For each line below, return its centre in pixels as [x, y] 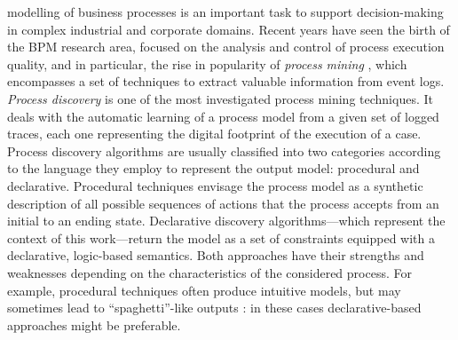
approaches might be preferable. [94, 324]
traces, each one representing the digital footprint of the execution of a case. [214, 134]
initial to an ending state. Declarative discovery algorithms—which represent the [226, 221]
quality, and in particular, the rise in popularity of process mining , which [207, 63]
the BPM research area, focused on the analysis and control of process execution [226, 47]
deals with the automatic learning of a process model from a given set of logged [223, 116]
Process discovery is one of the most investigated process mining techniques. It [220, 98]
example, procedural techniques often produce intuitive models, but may [204, 290]
